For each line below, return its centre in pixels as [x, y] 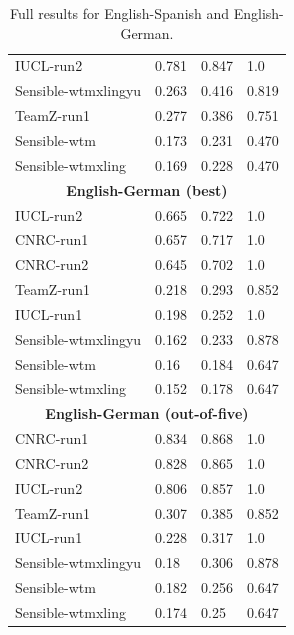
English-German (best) [147, 189]
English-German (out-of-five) [147, 413]
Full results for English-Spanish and [120, 13]
